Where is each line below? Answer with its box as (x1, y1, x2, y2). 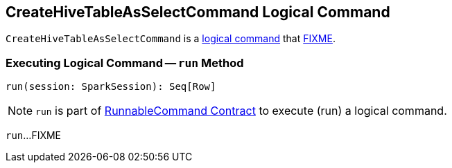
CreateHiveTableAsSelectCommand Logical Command (6, 3, 390, 21)
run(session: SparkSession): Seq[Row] (6, 81, 216, 93)
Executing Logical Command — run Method (6, 55, 244, 70)
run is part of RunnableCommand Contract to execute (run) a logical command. (35, 104, 447, 118)
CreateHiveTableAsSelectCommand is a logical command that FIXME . (6, 32, 336, 45)
